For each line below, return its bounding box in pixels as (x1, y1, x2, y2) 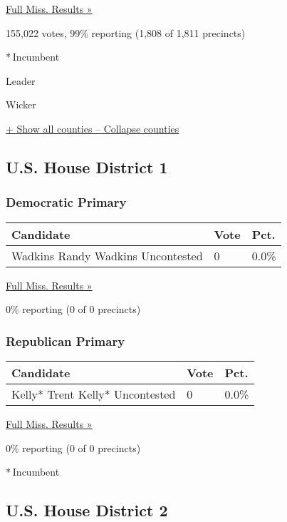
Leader (6, 73, 36, 88)
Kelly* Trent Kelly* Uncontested (11, 385, 176, 402)
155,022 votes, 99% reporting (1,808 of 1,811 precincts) (6, 25, 246, 40)
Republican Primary (6, 332, 125, 349)
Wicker (6, 97, 36, 112)
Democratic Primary (6, 193, 127, 211)
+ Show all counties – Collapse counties (6, 121, 179, 135)
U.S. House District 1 (6, 155, 168, 178)
